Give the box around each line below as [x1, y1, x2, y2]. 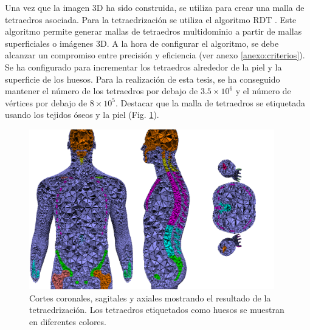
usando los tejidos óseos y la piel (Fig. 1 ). [5, 108, 159, 121]
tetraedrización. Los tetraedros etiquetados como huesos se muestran [29, 303, 284, 316]
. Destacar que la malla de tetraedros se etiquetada [115, 96, 306, 109]
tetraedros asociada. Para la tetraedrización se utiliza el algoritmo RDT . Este [5, 13, 297, 26]
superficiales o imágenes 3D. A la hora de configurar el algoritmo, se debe [5, 36, 279, 49]
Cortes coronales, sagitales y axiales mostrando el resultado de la [29, 291, 271, 304]
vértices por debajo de [5, 96, 88, 109]
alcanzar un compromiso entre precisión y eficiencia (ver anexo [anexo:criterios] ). [5, 49, 305, 61]
